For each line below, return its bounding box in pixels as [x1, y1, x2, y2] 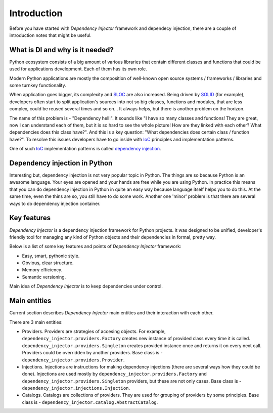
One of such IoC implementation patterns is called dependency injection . [9, 146, 161, 152]
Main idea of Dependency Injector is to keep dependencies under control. [9, 283, 163, 290]
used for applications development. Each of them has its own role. [9, 66, 147, 72]
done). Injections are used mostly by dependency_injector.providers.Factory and [22, 371, 207, 377]
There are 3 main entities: [9, 319, 63, 325]
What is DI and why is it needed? [9, 46, 114, 54]
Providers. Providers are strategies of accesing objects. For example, [22, 328, 166, 334]
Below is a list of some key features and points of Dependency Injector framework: [9, 243, 181, 250]
